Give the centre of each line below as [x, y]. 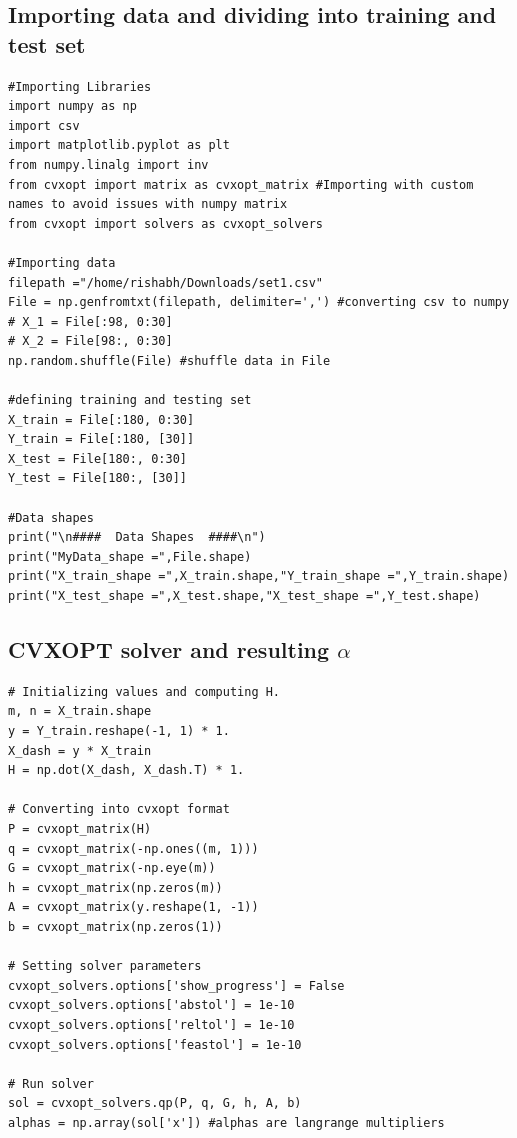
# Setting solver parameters [105, 966]
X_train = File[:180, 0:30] [101, 419]
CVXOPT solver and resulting [169, 649]
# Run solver [51, 1083]
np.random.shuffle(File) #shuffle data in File [169, 360]
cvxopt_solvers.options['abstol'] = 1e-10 [151, 1005]
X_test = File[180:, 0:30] [97, 458]
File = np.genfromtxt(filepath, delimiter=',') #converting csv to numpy [259, 302]
